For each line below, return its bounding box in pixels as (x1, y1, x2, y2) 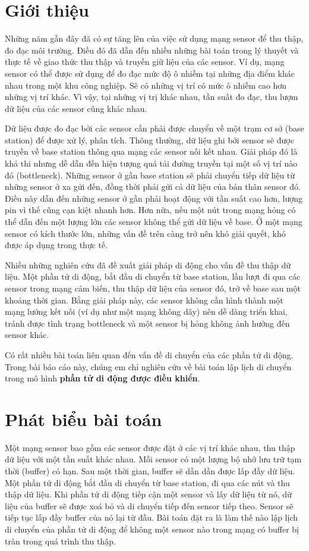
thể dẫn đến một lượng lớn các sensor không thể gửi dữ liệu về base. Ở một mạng (5, 215, 302, 228)
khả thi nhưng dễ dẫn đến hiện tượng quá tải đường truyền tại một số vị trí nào (5, 157, 298, 170)
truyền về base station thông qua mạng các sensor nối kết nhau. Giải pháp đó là (5, 145, 298, 158)
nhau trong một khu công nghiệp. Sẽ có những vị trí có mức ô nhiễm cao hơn (5, 79, 287, 91)
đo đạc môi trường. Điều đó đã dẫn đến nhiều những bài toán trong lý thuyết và (5, 43, 299, 56)
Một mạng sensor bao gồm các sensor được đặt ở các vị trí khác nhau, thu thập (5, 441, 295, 453)
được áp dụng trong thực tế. (5, 239, 108, 251)
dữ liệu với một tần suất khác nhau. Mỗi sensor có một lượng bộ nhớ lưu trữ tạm (5, 453, 302, 465)
